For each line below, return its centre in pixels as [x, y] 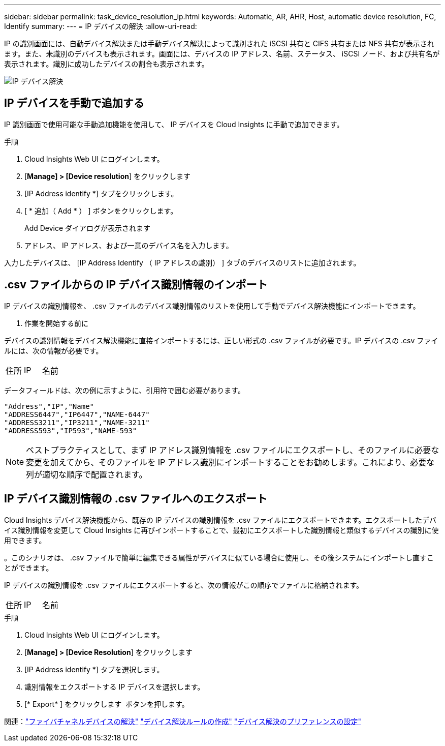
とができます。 [29, 568]
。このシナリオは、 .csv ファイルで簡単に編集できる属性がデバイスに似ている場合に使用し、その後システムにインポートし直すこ [219, 557]
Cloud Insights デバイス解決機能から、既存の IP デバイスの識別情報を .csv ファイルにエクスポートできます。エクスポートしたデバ [220, 520]
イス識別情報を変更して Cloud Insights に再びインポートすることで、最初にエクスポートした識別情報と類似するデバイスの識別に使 [221, 530]
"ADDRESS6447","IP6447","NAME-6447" [77, 414]
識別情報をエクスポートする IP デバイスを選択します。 [115, 687]
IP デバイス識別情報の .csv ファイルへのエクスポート [136, 499]
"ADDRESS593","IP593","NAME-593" [71, 430]
